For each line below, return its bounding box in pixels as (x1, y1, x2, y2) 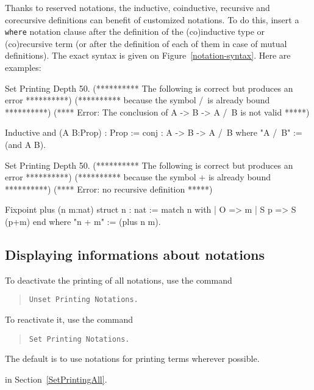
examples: (5, 61, 41, 74)
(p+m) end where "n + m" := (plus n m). (5, 215, 161, 227)
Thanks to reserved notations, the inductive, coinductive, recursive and (5, 1, 270, 13)
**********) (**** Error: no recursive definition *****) (5, 182, 213, 195)
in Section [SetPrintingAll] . (5, 372, 107, 385)
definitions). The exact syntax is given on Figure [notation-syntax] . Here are (5, 49, 291, 62)
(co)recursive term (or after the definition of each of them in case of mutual (5, 37, 287, 50)
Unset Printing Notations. (29, 295, 138, 304)
